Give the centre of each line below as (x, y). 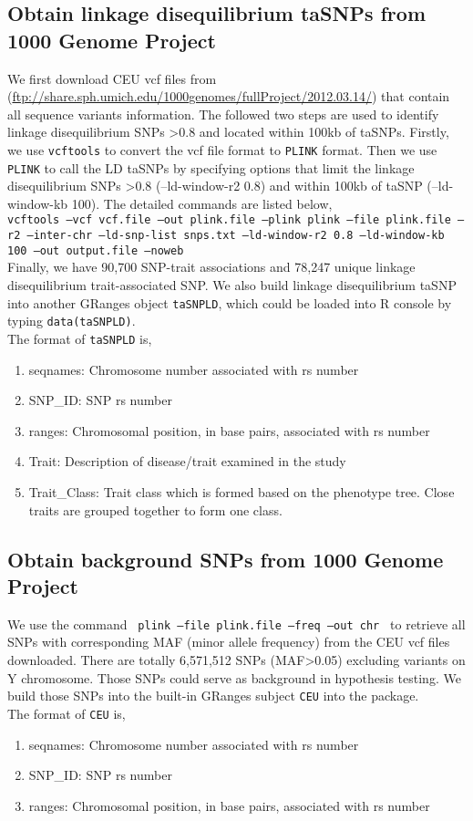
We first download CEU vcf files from (112, 78)
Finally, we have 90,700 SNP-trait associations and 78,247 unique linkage (211, 267)
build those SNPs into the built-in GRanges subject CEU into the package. (213, 696)
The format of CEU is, (67, 713)
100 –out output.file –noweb (96, 250)
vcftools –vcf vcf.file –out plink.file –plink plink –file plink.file (229, 220)
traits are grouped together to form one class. (155, 509)
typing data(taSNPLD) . (72, 321)
